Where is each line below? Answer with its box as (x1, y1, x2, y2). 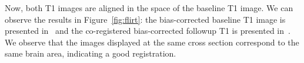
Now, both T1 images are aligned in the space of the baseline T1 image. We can (5, 2, 293, 13)
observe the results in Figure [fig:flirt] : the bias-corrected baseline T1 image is (5, 13, 286, 25)
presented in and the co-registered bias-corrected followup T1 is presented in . (5, 24, 290, 37)
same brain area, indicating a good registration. (5, 47, 176, 60)
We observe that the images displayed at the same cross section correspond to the (5, 36, 299, 48)
